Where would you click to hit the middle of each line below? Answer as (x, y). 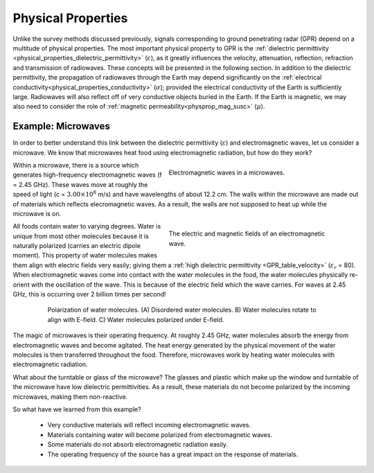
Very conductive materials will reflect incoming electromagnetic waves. (149, 425)
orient (21, 285)
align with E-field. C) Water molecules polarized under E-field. (136, 319)
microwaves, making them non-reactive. (70, 396)
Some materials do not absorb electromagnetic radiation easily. (138, 445)
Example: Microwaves (62, 126)
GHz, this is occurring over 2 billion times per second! (89, 294)
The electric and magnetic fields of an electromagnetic (247, 234)
